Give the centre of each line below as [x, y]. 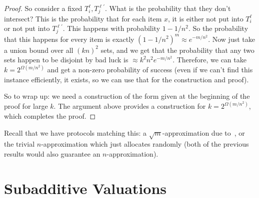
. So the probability [218, 28]
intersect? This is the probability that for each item [83, 18]
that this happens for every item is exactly [69, 39]
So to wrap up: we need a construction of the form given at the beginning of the [127, 96]
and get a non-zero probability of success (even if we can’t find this [150, 70]
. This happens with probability [111, 28]
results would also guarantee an [52, 153]
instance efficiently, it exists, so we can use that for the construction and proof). [126, 79]
